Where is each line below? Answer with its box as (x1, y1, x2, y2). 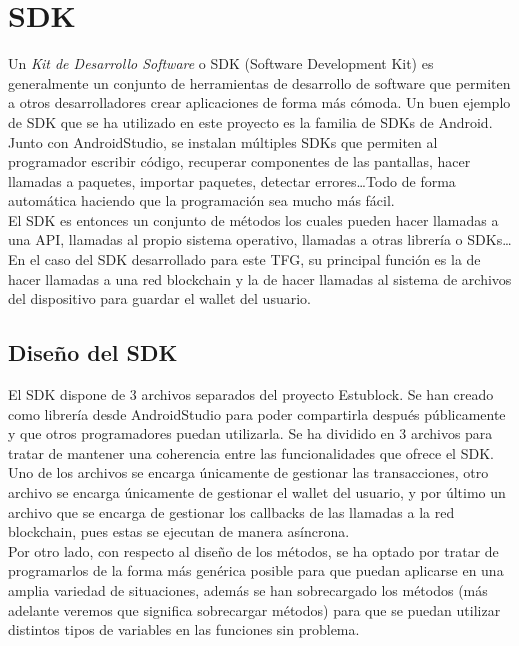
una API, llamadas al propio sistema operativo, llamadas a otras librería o (8, 229, 463, 250)
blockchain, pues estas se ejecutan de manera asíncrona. (8, 521, 350, 542)
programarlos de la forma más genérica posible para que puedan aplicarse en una (8, 560, 504, 581)
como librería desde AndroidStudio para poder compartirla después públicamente (8, 403, 506, 424)
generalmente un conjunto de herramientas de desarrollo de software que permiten (8, 72, 511, 93)
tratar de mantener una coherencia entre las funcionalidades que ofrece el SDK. (8, 442, 494, 463)
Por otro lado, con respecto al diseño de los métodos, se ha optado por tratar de (8, 540, 499, 561)
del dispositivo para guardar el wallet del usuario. (8, 288, 311, 309)
